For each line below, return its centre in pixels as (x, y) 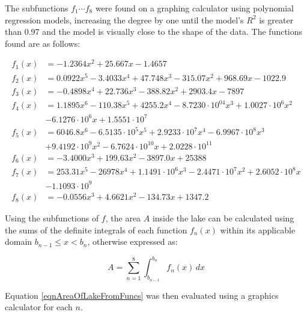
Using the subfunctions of (52, 218)
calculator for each (39, 307)
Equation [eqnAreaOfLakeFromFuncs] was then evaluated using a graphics (142, 295)
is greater (276, 19)
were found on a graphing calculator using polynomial (194, 8)
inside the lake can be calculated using (223, 218)
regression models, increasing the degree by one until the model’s (124, 19)
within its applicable (258, 229)
